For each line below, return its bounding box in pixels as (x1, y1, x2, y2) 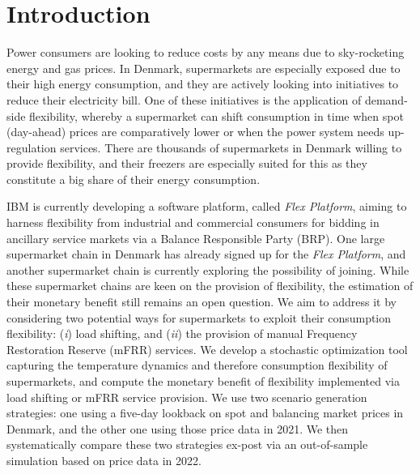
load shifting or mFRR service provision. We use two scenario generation (6, 388, 367, 405)
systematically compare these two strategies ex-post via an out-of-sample (6, 436, 368, 453)
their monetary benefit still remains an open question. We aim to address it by (6, 293, 397, 310)
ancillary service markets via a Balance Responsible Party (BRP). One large (6, 229, 385, 246)
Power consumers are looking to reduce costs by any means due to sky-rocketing (6, 44, 405, 61)
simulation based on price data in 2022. (6, 451, 202, 468)
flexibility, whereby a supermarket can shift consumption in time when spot (29, 107, 404, 124)
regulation (6, 139, 57, 156)
